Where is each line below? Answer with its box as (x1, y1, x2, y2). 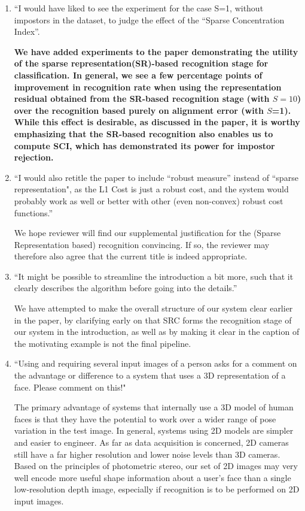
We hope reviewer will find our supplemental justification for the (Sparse (14, 226, 281, 239)
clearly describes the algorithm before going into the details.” (14, 282, 237, 294)
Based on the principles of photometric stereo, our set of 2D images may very (14, 459, 298, 472)
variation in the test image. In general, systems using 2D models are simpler (14, 424, 294, 437)
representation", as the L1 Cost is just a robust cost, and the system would (14, 183, 289, 195)
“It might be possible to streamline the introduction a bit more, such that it (14, 270, 294, 282)
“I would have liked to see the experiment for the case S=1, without (14, 2, 264, 14)
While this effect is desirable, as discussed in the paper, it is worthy (14, 116, 300, 128)
